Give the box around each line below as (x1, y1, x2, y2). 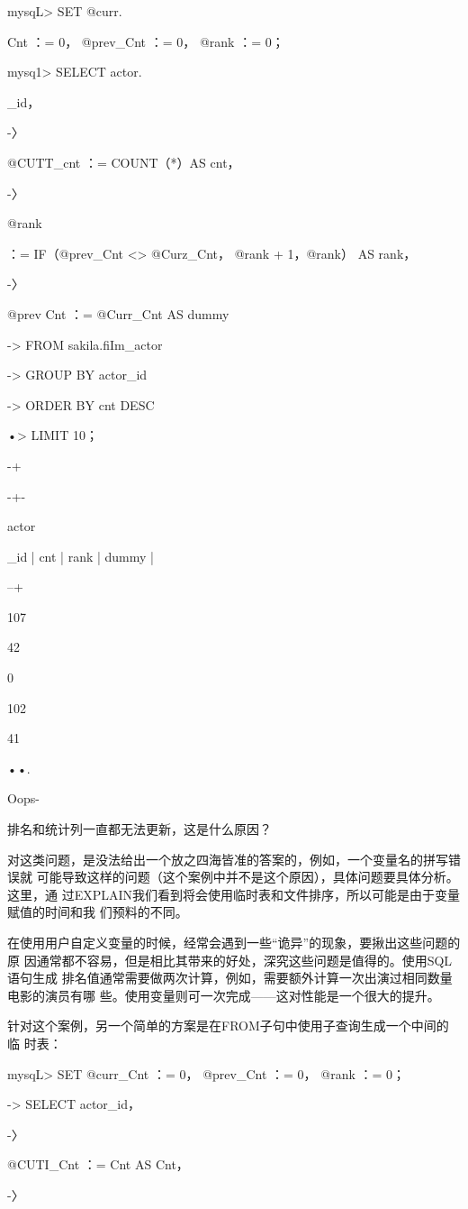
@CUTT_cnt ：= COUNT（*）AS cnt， (7, 152, 240, 171)
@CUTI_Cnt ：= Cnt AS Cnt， (7, 1155, 189, 1174)
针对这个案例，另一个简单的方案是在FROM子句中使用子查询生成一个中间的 (7, 1016, 449, 1035)
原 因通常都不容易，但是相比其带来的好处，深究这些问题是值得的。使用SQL (7, 950, 453, 969)
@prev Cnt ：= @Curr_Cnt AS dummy (7, 304, 229, 323)
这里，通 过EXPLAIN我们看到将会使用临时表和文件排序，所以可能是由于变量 (7, 884, 461, 903)
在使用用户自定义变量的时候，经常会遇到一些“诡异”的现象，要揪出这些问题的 (7, 933, 461, 951)
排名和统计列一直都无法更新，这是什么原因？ (7, 820, 272, 838)
